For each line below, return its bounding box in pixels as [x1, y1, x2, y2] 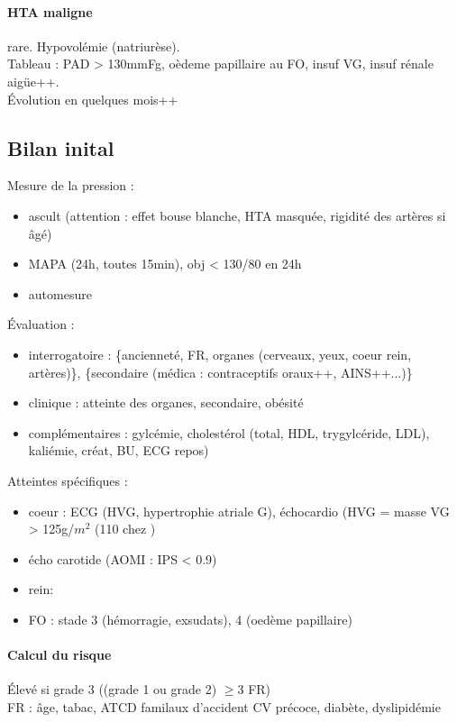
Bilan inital [7, 133, 114, 161]
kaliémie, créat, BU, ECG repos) [28, 441, 209, 460]
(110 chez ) [95, 519, 156, 538]
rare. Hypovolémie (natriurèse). [7, 36, 180, 55]
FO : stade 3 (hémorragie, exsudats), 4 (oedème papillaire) [28, 609, 352, 628]
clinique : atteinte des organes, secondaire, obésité [28, 393, 304, 412]
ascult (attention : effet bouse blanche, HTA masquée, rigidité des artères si [28, 206, 446, 224]
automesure [28, 284, 92, 303]
